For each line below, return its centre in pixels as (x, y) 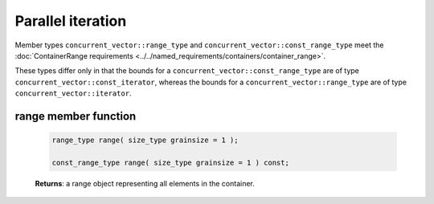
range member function (76, 116)
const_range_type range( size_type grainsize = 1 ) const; (170, 162)
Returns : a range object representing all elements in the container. (145, 183)
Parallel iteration (71, 21)
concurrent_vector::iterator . (73, 93)
